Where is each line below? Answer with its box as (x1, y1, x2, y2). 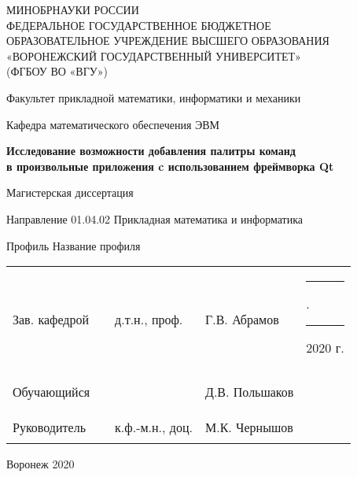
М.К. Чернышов (204, 418, 293, 437)
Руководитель (13, 418, 86, 437)
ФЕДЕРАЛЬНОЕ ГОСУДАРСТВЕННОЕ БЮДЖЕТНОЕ (6, 17, 271, 33)
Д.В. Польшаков (204, 383, 294, 401)
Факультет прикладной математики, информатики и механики (6, 89, 301, 105)
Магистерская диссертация (6, 184, 134, 201)
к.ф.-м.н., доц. (115, 418, 193, 437)
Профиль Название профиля (6, 237, 141, 253)
